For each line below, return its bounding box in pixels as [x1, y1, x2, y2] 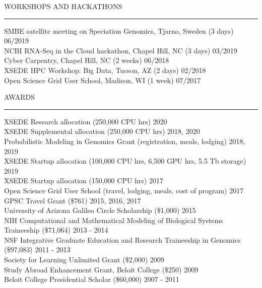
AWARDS [4, 92, 35, 102]
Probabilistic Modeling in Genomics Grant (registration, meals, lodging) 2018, [4, 135, 245, 146]
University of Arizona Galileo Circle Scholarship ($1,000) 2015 [4, 205, 196, 215]
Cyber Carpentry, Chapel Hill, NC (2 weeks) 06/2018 [4, 55, 169, 65]
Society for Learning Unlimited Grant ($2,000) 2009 [4, 254, 164, 265]
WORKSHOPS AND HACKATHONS [4, 1, 122, 11]
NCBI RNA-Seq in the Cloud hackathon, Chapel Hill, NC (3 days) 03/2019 [4, 45, 237, 55]
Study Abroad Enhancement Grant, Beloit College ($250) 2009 [4, 264, 199, 274]
